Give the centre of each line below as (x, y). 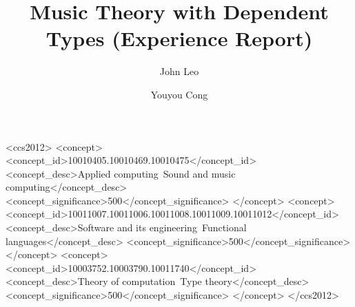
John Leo (179, 71)
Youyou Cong (179, 94)
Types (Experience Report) (179, 38)
